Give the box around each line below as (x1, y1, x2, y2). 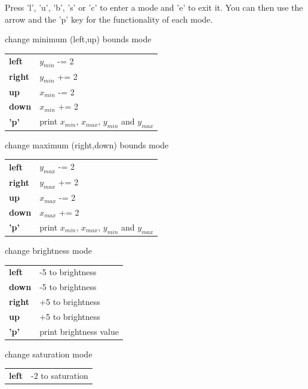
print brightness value (39, 325, 119, 337)
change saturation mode (5, 347, 93, 360)
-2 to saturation (31, 369, 88, 382)
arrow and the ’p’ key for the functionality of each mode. (5, 13, 213, 25)
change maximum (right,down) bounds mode (5, 138, 169, 151)
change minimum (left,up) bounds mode (5, 33, 152, 45)
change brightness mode (5, 244, 93, 257)
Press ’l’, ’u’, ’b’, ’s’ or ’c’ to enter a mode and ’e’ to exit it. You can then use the (5, 1, 303, 13)
